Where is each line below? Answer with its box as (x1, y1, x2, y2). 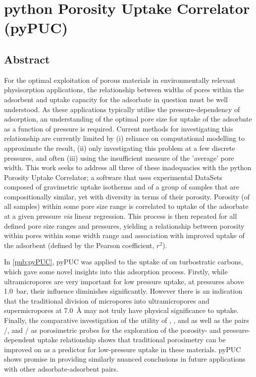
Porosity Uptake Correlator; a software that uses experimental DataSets (4, 172, 222, 182)
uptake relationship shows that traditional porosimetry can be (37, 334, 226, 345)
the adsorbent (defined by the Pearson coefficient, (4, 240, 154, 250)
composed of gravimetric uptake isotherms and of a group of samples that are (4, 182, 240, 192)
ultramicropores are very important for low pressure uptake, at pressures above (4, 276, 244, 286)
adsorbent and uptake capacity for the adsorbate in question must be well (4, 94, 228, 104)
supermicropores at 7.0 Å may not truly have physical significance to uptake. (4, 305, 239, 315)
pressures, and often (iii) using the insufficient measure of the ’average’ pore (4, 152, 234, 163)
